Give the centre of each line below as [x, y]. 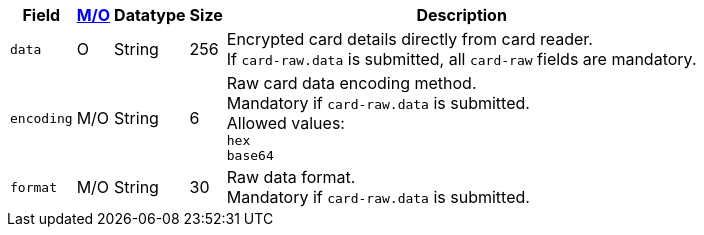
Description [461, 15]
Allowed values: [285, 123]
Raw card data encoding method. [351, 83]
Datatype [150, 15]
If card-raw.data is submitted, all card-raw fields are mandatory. [461, 59]
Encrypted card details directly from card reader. [409, 39]
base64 [250, 155]
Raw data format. [291, 177]
